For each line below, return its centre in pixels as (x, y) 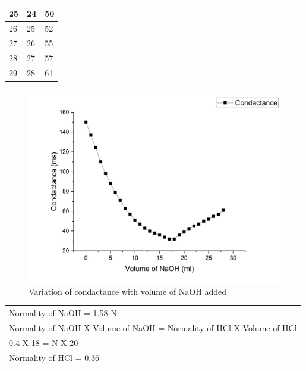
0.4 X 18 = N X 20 (44, 342)
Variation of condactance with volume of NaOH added (127, 291)
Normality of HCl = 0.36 (54, 357)
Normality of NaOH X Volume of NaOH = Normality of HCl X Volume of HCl (153, 327)
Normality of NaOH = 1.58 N (63, 313)
